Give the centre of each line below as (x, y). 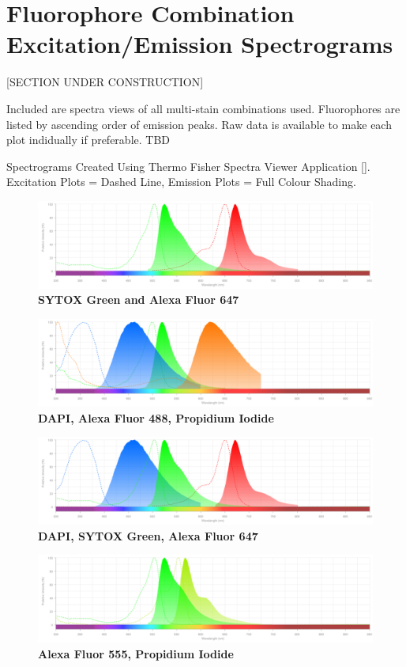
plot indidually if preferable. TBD (88, 140)
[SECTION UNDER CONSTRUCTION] (105, 82)
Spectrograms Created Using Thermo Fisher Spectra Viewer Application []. (188, 166)
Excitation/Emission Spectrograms (200, 44)
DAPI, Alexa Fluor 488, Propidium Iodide (156, 417)
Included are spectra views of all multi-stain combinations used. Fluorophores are (203, 108)
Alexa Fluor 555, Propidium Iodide (136, 653)
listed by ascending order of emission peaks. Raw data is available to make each (199, 124)
